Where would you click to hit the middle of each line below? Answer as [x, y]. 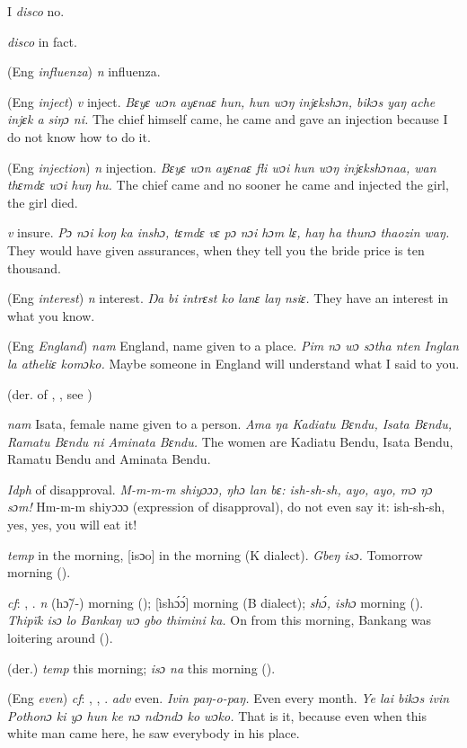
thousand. [34, 267]
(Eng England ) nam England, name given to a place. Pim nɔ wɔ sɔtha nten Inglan [233, 346]
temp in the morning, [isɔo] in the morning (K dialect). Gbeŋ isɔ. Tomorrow [215, 554]
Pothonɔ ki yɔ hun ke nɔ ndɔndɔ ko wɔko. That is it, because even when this [217, 715]
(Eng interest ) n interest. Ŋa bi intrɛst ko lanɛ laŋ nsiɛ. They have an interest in [228, 298]
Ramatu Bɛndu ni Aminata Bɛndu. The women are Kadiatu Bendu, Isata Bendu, [230, 441]
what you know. [51, 315]
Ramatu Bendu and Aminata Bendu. [109, 459]
